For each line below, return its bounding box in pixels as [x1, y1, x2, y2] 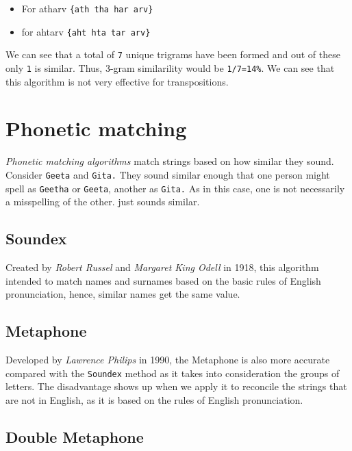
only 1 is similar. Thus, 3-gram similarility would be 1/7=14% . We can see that [5, 60, 335, 75]
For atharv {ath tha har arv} [21, 1, 153, 15]
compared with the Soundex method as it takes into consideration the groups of [5, 365, 340, 380]
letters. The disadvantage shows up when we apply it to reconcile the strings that [5, 379, 347, 394]
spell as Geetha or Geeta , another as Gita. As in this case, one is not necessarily [5, 181, 345, 195]
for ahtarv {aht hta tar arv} [21, 24, 151, 38]
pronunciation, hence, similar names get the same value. [5, 287, 240, 301]
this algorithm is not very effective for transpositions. [5, 74, 229, 88]
